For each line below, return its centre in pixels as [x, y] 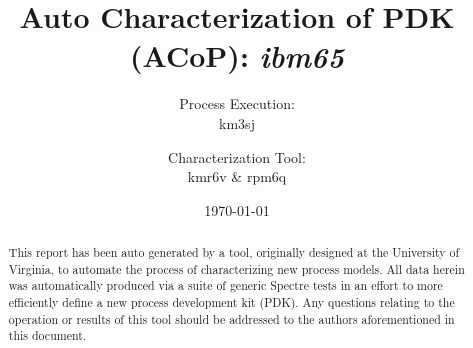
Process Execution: [237, 103]
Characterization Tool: [237, 156]
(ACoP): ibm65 [237, 56]
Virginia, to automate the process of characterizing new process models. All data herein [236, 268]
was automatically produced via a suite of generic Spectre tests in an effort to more [225, 285]
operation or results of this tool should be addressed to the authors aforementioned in [231, 318]
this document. [47, 335]
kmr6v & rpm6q [237, 176]
